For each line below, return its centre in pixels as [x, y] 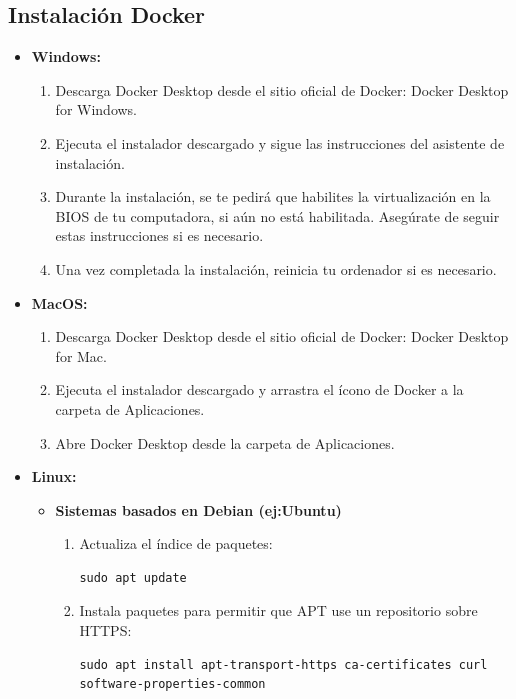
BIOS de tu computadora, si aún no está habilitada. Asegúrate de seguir [277, 215]
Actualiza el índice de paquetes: [176, 543]
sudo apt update [133, 577]
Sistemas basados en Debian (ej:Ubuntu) [198, 509]
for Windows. [96, 109]
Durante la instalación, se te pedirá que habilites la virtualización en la [273, 196]
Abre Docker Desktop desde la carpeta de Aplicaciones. [225, 442]
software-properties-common [172, 684]
